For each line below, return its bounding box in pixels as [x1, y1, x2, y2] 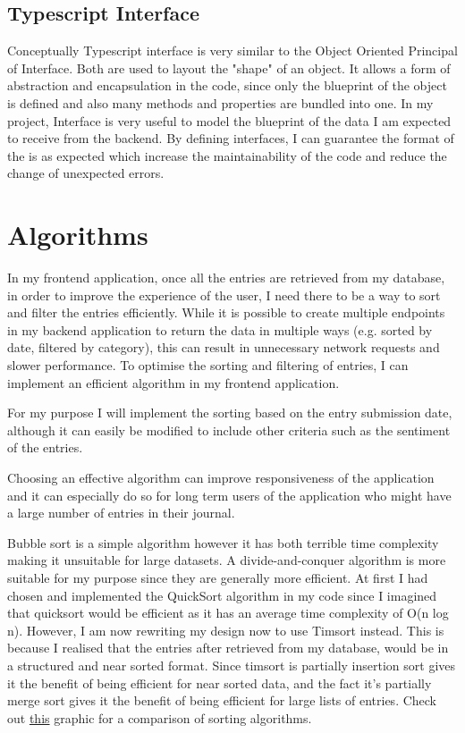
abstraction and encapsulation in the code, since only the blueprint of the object [7, 76, 447, 95]
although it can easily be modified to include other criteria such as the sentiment [7, 420, 451, 439]
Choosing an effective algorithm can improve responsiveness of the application [7, 468, 435, 487]
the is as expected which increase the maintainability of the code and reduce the [7, 146, 447, 164]
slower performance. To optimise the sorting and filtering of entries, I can [7, 356, 409, 375]
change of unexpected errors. [7, 164, 165, 182]
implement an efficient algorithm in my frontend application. [7, 373, 340, 392]
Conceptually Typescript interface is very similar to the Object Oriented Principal [7, 41, 458, 60]
